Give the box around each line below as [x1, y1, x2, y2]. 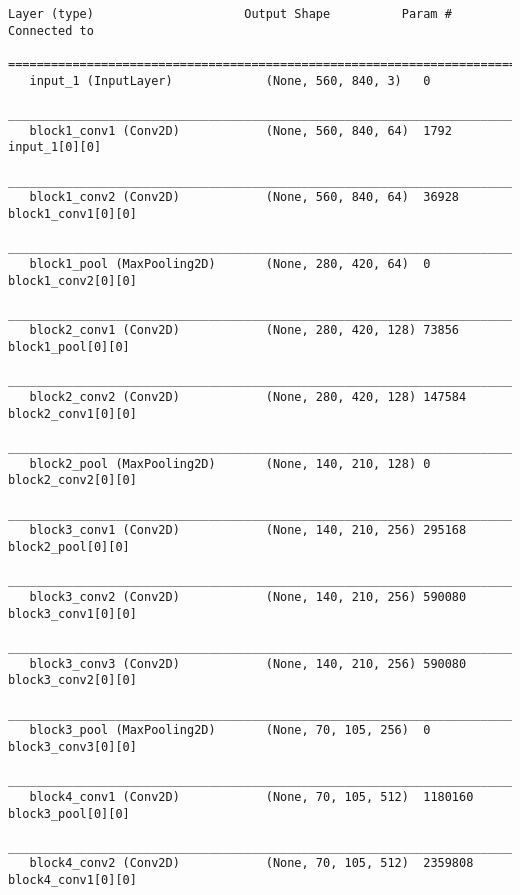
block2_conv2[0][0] [8, 473, 137, 488]
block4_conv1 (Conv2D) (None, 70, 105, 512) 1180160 [29, 789, 474, 804]
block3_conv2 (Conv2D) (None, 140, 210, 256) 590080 [29, 589, 467, 604]
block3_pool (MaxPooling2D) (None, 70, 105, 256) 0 [29, 723, 431, 738]
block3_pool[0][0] [8, 806, 130, 821]
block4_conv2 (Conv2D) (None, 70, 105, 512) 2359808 [29, 856, 474, 871]
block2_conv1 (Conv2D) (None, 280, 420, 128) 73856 [29, 323, 460, 338]
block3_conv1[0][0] [8, 606, 137, 621]
